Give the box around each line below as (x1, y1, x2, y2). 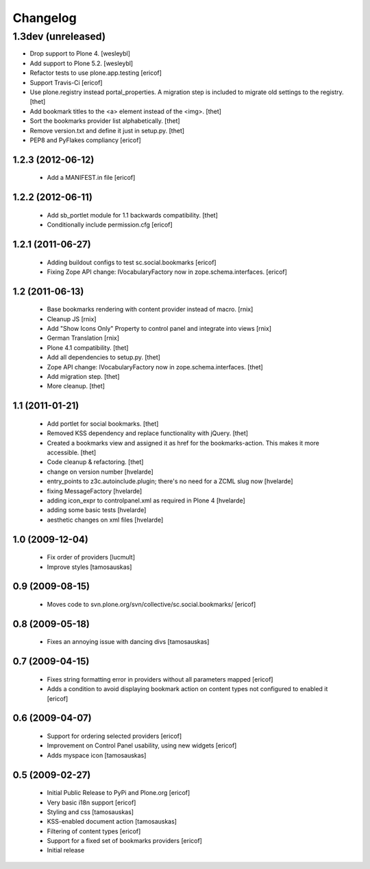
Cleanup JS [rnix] (47, 314, 97, 323)
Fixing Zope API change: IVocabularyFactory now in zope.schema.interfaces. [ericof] (47, 268, 288, 276)
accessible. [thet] (47, 448, 97, 456)
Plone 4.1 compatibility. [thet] (47, 343, 129, 351)
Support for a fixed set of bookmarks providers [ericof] (47, 837, 202, 845)
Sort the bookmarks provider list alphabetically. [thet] (29, 117, 181, 125)
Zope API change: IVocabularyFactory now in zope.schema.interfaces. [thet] (47, 362, 263, 371)
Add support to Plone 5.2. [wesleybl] (29, 59, 134, 67)
